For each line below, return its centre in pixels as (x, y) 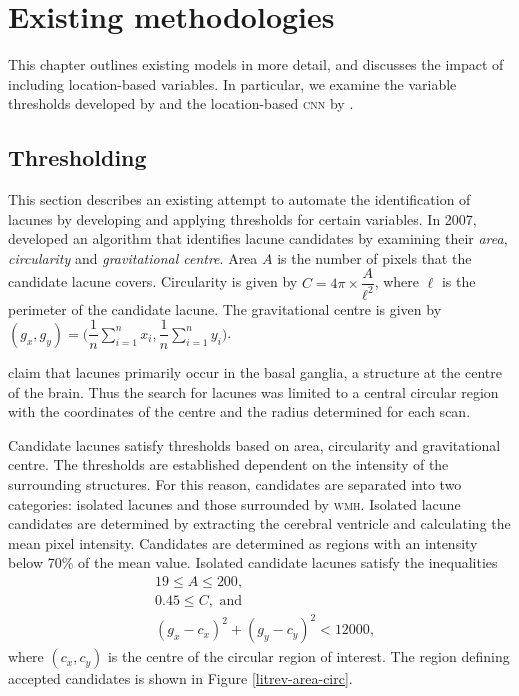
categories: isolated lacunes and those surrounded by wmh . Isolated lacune (234, 503)
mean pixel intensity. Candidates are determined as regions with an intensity (243, 542)
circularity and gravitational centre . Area (133, 257)
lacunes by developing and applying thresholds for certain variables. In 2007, (242, 218)
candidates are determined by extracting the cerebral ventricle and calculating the (259, 523)
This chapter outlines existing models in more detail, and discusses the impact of (256, 64)
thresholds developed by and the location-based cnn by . (181, 103)
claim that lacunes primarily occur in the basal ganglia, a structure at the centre (255, 371)
